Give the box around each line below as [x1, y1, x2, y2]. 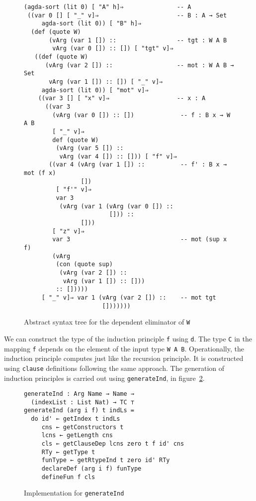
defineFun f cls [41, 473, 95, 481]
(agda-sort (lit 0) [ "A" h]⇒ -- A [24, 3, 191, 10]
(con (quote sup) [56, 261, 113, 268]
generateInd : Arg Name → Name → [24, 390, 134, 398]
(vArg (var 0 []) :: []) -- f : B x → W [52, 111, 231, 119]
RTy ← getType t [41, 448, 95, 456]
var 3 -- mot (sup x [52, 236, 227, 243]
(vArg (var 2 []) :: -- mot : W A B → [45, 61, 234, 69]
